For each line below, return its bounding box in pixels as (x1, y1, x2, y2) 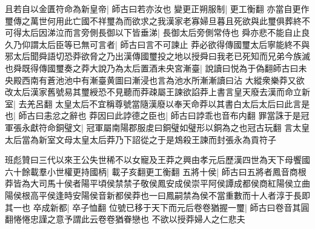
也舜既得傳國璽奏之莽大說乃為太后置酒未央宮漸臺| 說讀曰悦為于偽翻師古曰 (5, 61, 299, 74)
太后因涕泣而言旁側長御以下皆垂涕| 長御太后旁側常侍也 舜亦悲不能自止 (21, 26, 302, 39)
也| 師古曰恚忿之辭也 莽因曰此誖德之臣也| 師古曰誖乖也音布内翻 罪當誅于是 (5, 109, 301, 122)
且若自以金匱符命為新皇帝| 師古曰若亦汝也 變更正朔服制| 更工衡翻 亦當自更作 (5, 2, 310, 15)
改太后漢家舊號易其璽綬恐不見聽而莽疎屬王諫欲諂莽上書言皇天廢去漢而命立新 (5, 85, 310, 98)
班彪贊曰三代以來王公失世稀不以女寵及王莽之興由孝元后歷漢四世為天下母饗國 (5, 153, 310, 166)
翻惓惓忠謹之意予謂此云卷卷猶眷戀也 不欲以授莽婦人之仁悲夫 (5, 213, 245, 225)
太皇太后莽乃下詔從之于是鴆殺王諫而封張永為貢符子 (72, 133, 276, 145)
